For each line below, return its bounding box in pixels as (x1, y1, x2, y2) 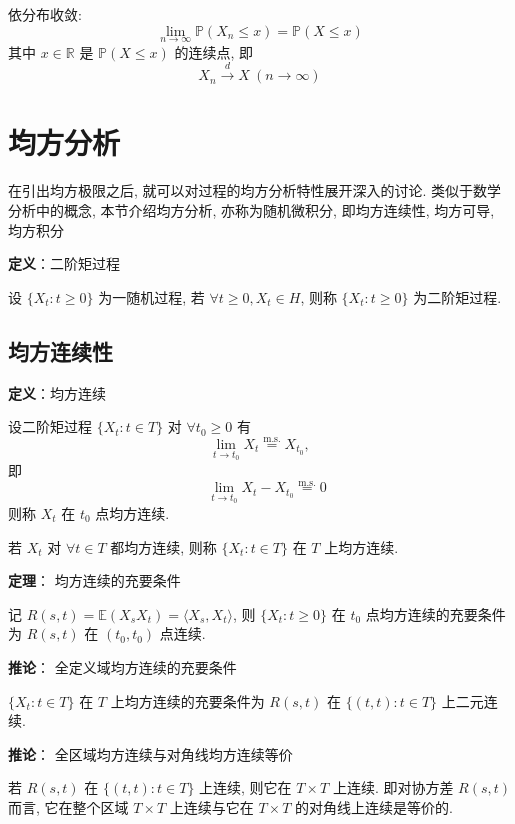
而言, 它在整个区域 (8, 796, 129, 817)
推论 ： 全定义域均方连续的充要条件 (8, 656, 237, 677)
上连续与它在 (169, 796, 254, 817)
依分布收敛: (8, 4, 82, 24)
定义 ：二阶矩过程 (8, 253, 120, 274)
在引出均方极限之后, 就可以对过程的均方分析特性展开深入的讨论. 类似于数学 (8, 180, 502, 201)
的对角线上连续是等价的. (295, 796, 453, 817)
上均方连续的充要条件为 (110, 690, 265, 711)
